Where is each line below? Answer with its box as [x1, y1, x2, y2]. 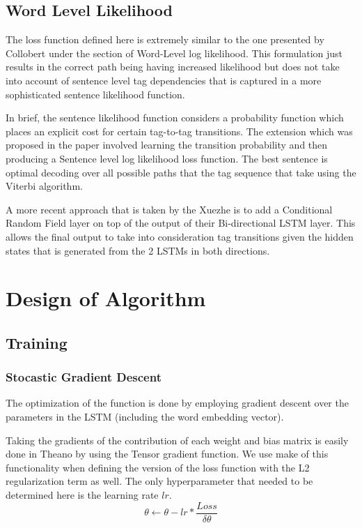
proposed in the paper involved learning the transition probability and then [6, 137, 328, 152]
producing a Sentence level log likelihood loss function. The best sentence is [6, 151, 328, 165]
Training [6, 331, 68, 353]
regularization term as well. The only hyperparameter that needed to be [6, 474, 313, 488]
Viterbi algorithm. [6, 179, 83, 193]
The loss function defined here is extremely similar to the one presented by [6, 32, 324, 47]
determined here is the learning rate [6, 488, 159, 502]
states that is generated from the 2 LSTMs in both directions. [6, 243, 270, 257]
